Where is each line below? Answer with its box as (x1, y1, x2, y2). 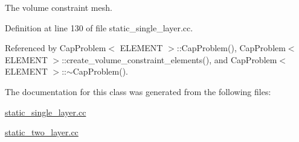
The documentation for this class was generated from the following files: (5, 85, 271, 97)
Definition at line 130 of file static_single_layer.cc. (5, 21, 193, 34)
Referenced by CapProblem (5, 42, 106, 54)
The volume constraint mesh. (5, 1, 112, 13)
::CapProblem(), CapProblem (176, 42, 286, 54)
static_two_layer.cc (5, 126, 79, 138)
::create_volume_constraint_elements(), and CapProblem (62, 53, 277, 66)
